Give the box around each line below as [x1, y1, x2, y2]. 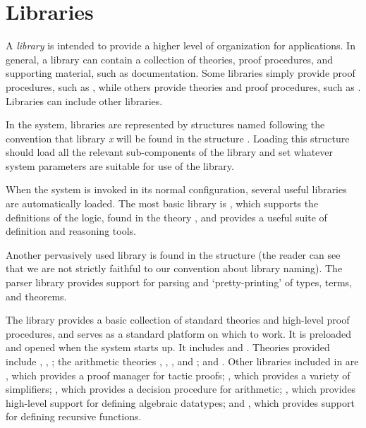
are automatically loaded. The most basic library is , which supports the [6, 196, 319, 211]
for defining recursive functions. [6, 409, 142, 424]
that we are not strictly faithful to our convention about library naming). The [6, 261, 343, 276]
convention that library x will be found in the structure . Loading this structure [6, 130, 350, 145]
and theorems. [6, 288, 67, 303]
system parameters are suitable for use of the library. [6, 158, 234, 173]
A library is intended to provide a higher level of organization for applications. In [6, 38, 355, 53]
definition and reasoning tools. [6, 224, 136, 238]
